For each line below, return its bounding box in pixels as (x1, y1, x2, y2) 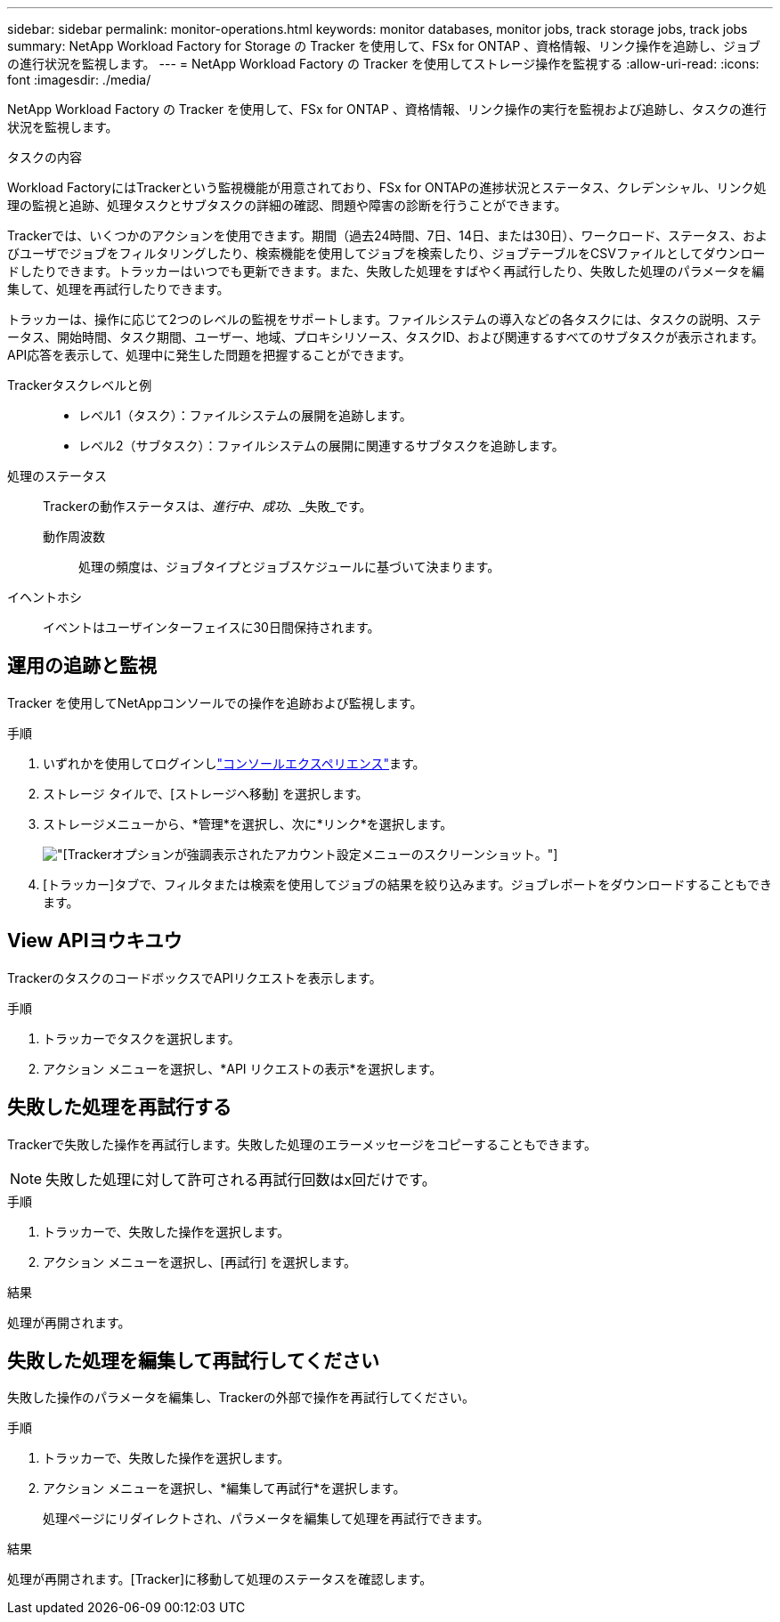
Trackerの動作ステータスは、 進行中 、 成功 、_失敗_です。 (43, 499, 372, 514)
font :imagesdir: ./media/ (7, 72, 151, 87)
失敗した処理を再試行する (7, 1096, 232, 1119)
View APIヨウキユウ (7, 929, 183, 953)
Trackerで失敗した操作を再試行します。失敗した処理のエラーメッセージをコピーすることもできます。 (7, 1136, 597, 1152)
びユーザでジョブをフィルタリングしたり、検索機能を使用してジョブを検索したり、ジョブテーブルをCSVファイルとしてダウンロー (7, 246, 766, 261)
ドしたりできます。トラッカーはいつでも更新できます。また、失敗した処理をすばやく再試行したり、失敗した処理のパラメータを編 (7, 264, 765, 279)
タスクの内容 (7, 150, 82, 165)
